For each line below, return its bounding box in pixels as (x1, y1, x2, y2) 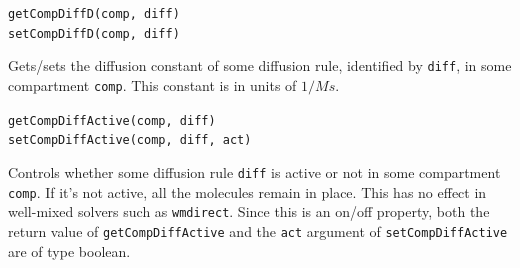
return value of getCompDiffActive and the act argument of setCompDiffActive (8, 220, 508, 241)
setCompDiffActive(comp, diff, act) (8, 133, 252, 148)
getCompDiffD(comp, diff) (8, 7, 180, 21)
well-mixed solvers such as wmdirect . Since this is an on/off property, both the (8, 201, 490, 222)
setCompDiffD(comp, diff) (8, 26, 180, 41)
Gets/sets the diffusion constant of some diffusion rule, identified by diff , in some (8, 55, 512, 76)
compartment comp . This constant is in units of (8, 74, 297, 95)
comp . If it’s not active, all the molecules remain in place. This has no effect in (8, 181, 487, 202)
